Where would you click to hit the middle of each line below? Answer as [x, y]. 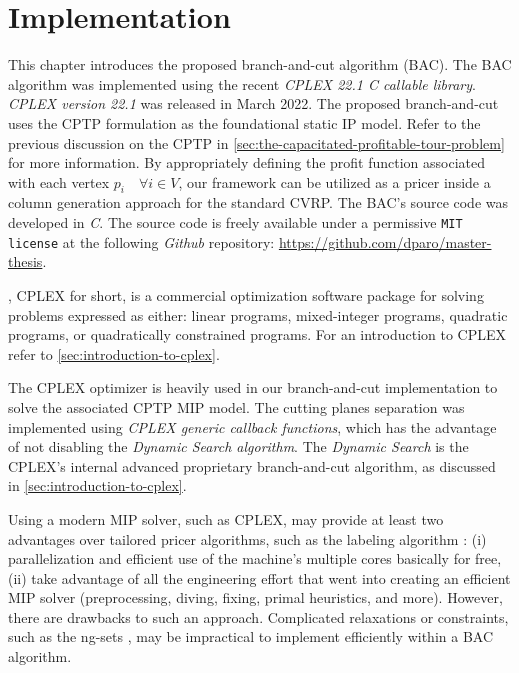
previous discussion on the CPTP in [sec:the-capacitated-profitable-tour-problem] [256, 142]
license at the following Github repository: [141, 241]
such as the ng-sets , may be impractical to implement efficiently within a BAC [251, 636]
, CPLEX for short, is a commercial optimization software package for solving [246, 294]
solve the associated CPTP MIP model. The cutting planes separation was [236, 406]
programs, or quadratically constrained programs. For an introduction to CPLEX [257, 334]
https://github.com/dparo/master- [385, 241]
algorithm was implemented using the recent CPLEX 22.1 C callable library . [242, 83]
